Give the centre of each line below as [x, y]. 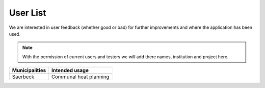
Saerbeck [23, 77]
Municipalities [29, 70]
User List [28, 13]
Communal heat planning [80, 77]
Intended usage [70, 70]
